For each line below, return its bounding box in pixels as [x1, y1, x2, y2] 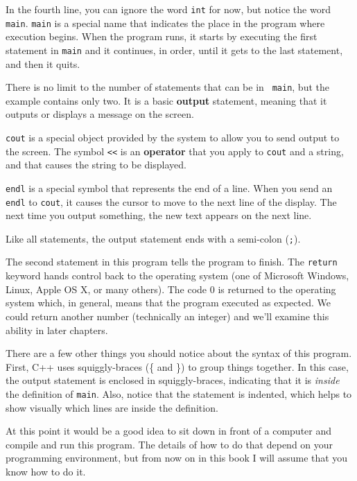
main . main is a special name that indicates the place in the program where [6, 15, 325, 30]
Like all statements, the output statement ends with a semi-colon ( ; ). [6, 231, 301, 245]
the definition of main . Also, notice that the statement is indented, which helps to [6, 386, 352, 401]
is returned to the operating [218, 281, 336, 296]
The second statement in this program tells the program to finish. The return [6, 254, 338, 269]
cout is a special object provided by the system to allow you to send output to [6, 130, 340, 144]
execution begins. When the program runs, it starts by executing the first [6, 29, 317, 44]
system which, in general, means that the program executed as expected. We [6, 295, 331, 310]
